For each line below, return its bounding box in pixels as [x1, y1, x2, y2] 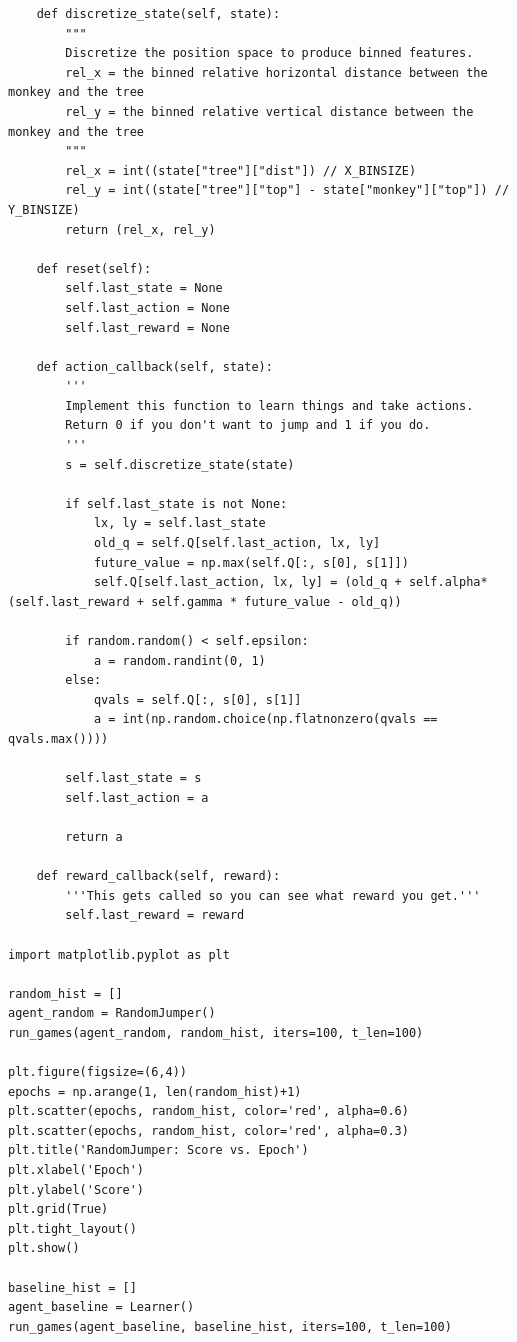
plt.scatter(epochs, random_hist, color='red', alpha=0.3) [8, 1123, 409, 1138]
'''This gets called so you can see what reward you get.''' [65, 888, 481, 903]
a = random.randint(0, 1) [93, 653, 266, 668]
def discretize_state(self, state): [36, 7, 281, 21]
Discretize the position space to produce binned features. [65, 46, 474, 61]
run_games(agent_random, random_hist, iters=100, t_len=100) [8, 1025, 424, 1040]
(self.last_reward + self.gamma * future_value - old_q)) [8, 594, 402, 609]
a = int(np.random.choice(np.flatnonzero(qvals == [93, 712, 438, 727]
